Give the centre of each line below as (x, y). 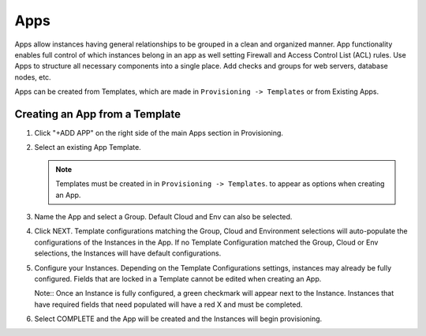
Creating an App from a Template (98, 114)
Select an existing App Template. (88, 147)
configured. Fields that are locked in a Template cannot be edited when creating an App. (178, 278)
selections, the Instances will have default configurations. (128, 253)
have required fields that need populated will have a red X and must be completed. (168, 304)
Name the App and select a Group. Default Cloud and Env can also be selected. (163, 216)
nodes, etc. (33, 77)
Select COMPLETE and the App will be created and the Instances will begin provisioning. (178, 319)
